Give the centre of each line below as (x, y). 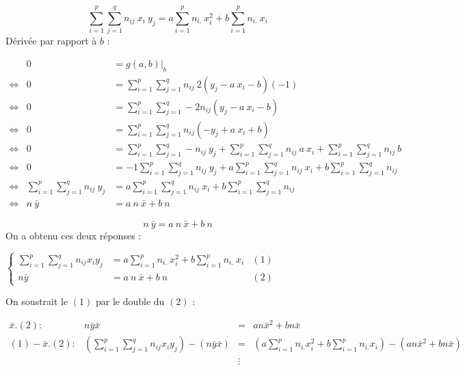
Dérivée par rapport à (51, 41)
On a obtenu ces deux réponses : (74, 235)
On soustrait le (37, 301)
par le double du (130, 301)
